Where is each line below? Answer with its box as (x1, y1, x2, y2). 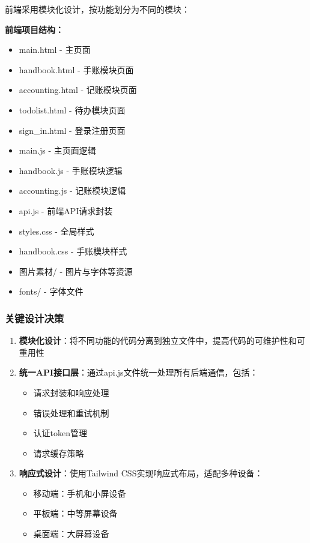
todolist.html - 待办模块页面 (19, 103, 126, 116)
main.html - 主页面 (19, 43, 91, 56)
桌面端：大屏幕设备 (33, 527, 109, 540)
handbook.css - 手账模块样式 (19, 245, 127, 257)
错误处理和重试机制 (33, 406, 109, 419)
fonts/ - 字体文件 (19, 285, 84, 298)
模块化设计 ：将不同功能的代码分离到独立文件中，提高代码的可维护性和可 (19, 334, 305, 347)
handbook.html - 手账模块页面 (19, 63, 134, 76)
